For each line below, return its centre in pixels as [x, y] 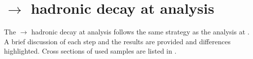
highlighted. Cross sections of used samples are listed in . [90, 51]
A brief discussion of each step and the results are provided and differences [117, 41]
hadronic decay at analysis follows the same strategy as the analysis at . [140, 32]
